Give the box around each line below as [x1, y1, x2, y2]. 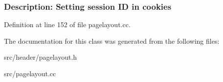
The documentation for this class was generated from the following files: [4, 35, 220, 46]
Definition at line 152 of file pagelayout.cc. [4, 19, 131, 30]
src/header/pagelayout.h [4, 52, 77, 62]
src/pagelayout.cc [4, 68, 56, 78]
